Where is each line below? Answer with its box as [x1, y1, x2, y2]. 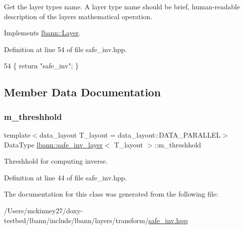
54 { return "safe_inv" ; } [4, 60, 79, 71]
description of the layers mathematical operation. [4, 11, 152, 21]
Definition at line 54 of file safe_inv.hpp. [4, 44, 127, 54]
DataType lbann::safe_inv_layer [4, 139, 103, 149]
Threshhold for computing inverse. [4, 156, 108, 166]
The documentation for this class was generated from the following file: [4, 189, 218, 199]
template [4, 129, 31, 140]
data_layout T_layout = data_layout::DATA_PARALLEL [39, 129, 221, 140]
